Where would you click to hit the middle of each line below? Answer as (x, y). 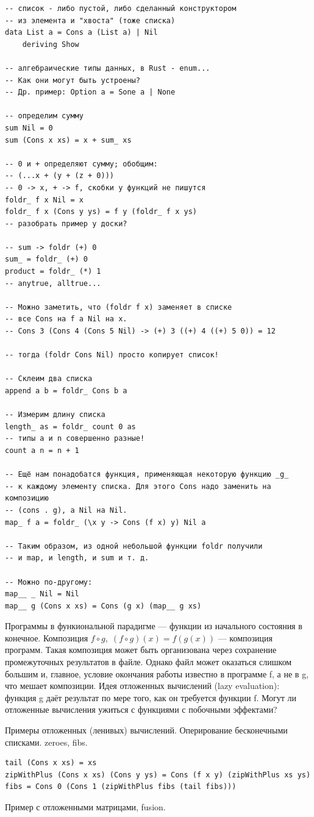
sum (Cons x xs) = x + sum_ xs (68, 140)
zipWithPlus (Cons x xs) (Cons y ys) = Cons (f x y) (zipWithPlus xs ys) (158, 775)
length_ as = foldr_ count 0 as (70, 426)
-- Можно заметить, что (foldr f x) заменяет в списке (119, 307)
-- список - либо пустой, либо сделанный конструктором (121, 9)
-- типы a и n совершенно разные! (75, 439)
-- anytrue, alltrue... (53, 283)
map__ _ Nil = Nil (42, 594)
